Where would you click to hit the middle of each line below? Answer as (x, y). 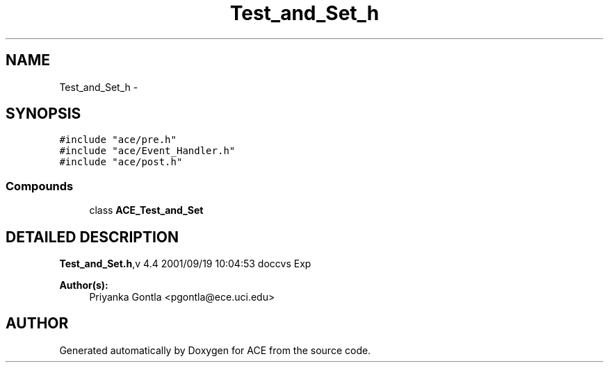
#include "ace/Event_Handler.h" (147, 151)
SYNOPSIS (43, 114)
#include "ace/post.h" (121, 162)
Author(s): (84, 285)
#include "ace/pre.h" (118, 140)
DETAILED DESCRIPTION (92, 237)
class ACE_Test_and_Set (146, 210)
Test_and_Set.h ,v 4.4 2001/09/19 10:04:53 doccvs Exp (185, 264)
